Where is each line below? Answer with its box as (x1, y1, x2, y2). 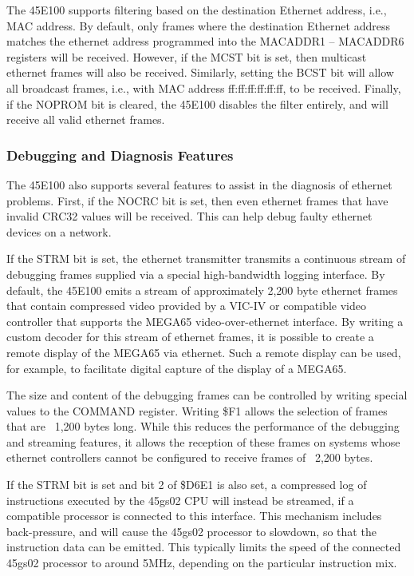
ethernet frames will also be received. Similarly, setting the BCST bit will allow (6, 64, 394, 81)
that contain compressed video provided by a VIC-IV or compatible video (6, 297, 366, 314)
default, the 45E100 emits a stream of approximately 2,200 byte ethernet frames (6, 281, 398, 298)
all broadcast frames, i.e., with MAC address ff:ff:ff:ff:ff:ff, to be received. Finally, (6, 79, 401, 96)
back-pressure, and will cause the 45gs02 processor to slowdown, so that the (6, 522, 377, 539)
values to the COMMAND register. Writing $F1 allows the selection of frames (6, 402, 388, 419)
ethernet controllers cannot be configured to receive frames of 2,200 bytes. (6, 449, 373, 466)
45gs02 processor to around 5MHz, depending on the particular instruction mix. (6, 554, 397, 571)
